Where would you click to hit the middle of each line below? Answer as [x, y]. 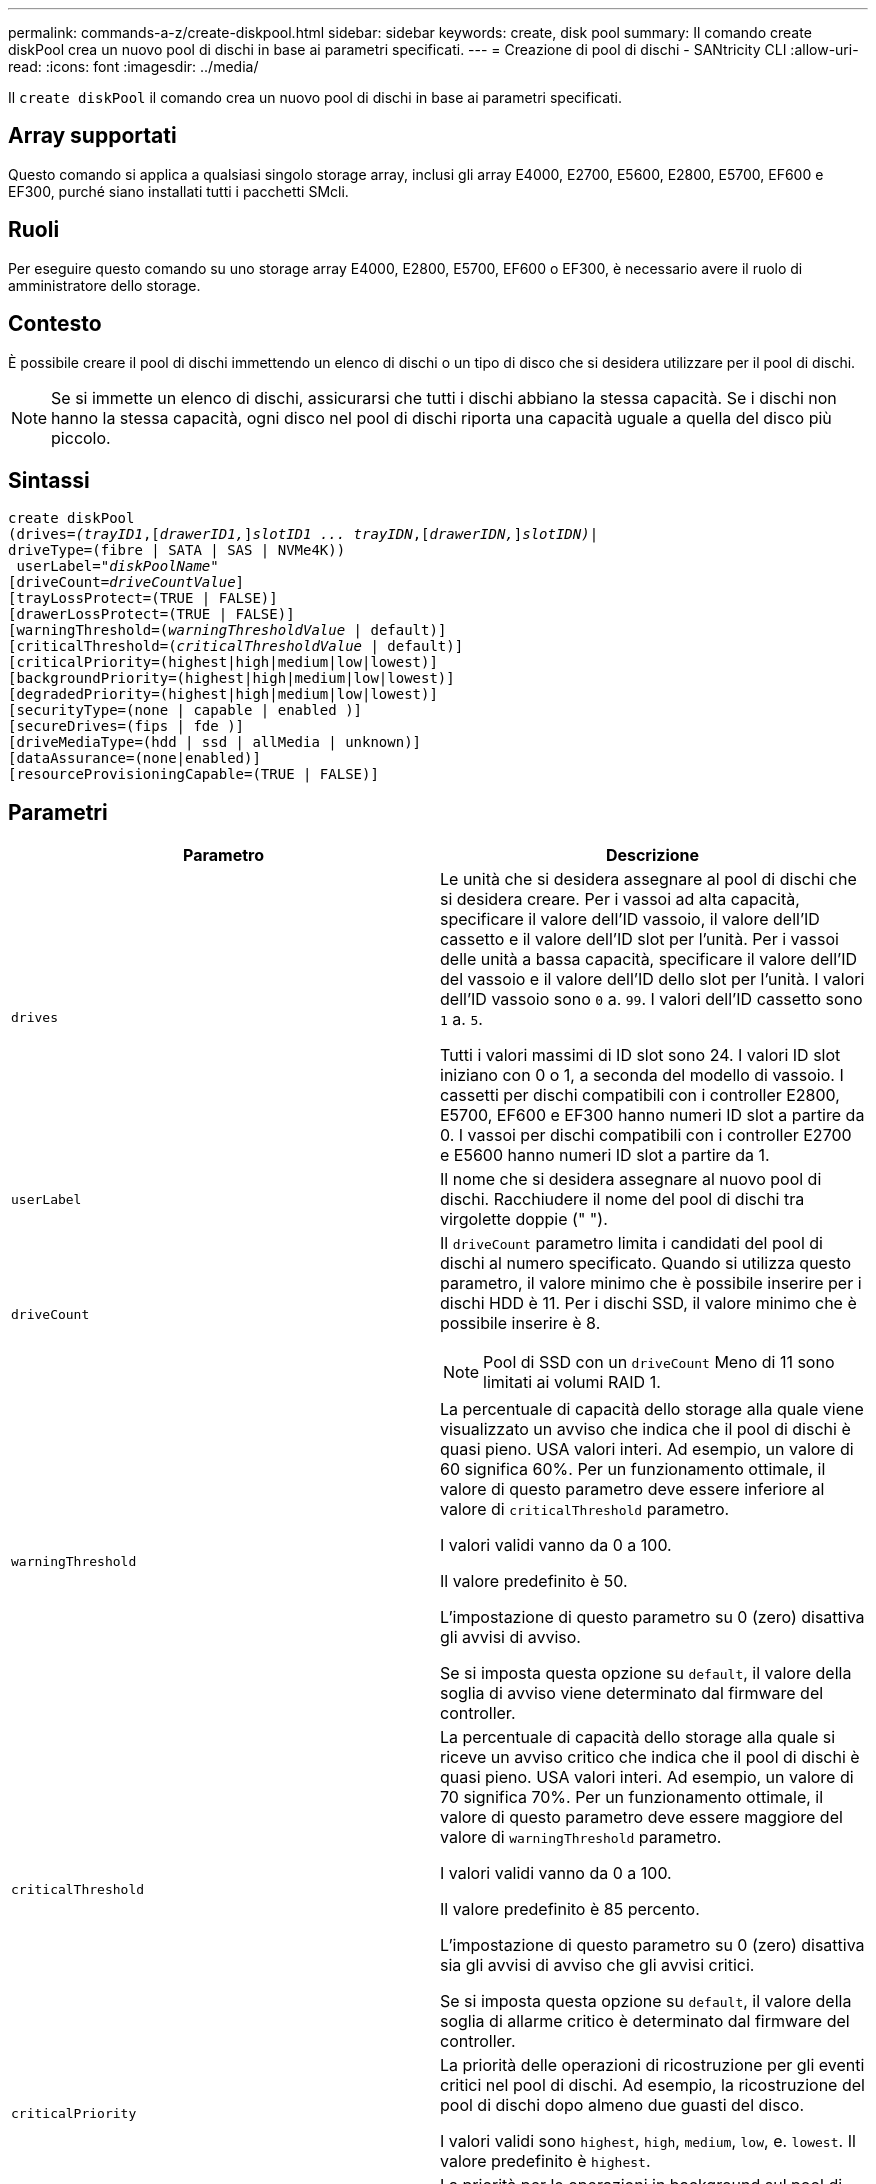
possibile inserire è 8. [520, 1323]
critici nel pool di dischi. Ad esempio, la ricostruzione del [652, 2085]
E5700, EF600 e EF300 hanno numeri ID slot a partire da [652, 1115]
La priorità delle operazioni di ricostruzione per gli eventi [652, 2065]
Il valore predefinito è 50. [534, 1581]
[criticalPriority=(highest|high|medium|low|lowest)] [223, 662]
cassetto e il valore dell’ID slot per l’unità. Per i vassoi [639, 939]
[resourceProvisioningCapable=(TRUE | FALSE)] [193, 774]
